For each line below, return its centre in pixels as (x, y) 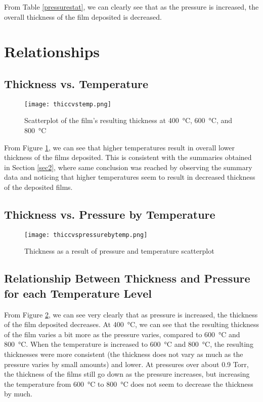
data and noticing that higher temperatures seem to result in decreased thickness (130, 177)
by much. (18, 394)
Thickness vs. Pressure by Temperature (110, 214)
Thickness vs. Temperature (76, 83)
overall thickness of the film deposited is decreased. (83, 16)
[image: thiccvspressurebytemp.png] (86, 235)
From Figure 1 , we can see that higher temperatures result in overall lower (119, 147)
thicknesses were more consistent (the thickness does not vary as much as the (124, 354)
